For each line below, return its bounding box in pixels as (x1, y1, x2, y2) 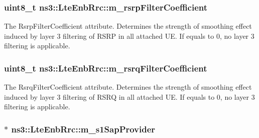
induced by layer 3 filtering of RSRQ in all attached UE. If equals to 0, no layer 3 (4, 91, 255, 102)
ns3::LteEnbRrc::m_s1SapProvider (11, 122, 156, 135)
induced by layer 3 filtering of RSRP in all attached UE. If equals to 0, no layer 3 (4, 30, 254, 41)
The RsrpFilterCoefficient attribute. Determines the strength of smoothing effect (4, 21, 252, 31)
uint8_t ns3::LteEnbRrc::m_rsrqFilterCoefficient (4, 61, 207, 74)
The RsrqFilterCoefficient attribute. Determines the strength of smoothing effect (4, 82, 252, 92)
